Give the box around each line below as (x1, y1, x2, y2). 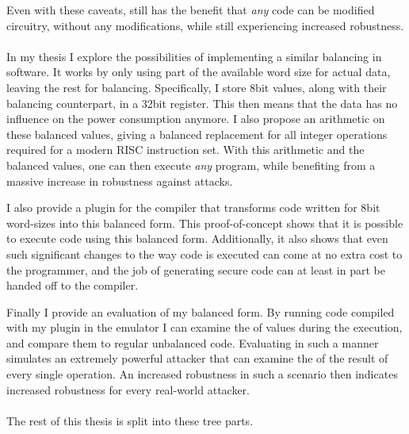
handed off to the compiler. (6, 277, 139, 294)
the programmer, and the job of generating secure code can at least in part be (6, 261, 385, 278)
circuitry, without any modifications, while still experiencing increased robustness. (6, 17, 404, 33)
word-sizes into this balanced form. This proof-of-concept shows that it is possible (6, 214, 403, 231)
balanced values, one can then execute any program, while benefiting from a (6, 156, 376, 173)
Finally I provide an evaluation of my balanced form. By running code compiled (6, 303, 395, 320)
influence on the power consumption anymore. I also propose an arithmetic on (6, 110, 385, 127)
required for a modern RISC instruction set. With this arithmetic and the (6, 141, 365, 158)
